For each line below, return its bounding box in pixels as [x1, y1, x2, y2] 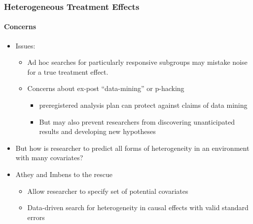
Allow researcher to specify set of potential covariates [27, 185, 188, 196]
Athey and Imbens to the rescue [15, 169, 112, 179]
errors [27, 212, 45, 222]
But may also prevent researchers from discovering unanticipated [39, 116, 235, 127]
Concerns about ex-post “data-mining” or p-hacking [27, 83, 184, 93]
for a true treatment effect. [27, 66, 108, 77]
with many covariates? [15, 152, 83, 163]
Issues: [15, 40, 36, 50]
